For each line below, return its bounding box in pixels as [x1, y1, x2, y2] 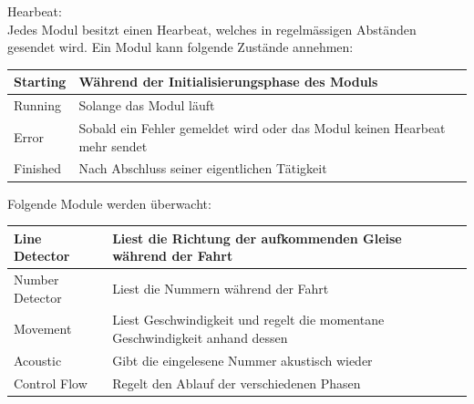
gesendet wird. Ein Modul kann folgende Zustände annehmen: [7, 37, 354, 57]
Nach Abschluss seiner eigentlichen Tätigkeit [78, 159, 327, 178]
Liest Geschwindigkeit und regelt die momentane [112, 310, 385, 329]
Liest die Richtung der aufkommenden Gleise [112, 228, 402, 247]
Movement [14, 319, 72, 338]
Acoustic [14, 350, 62, 369]
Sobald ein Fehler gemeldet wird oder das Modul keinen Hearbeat [78, 118, 446, 137]
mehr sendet [78, 136, 148, 155]
